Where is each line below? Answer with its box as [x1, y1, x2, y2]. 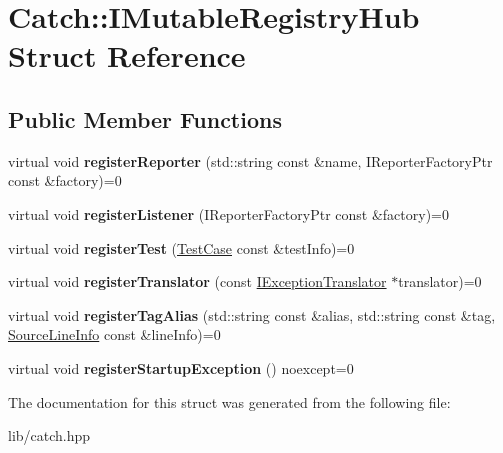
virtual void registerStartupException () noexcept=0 [8, 357, 354, 378]
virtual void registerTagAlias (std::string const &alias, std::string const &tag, [8, 304, 496, 325]
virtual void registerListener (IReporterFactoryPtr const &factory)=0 [8, 203, 449, 224]
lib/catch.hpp [8, 425, 91, 446]
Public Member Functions [8, 103, 282, 134]
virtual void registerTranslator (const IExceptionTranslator [8, 271, 387, 292]
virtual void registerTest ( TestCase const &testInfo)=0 [8, 237, 355, 258]
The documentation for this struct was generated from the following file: [8, 391, 451, 412]
